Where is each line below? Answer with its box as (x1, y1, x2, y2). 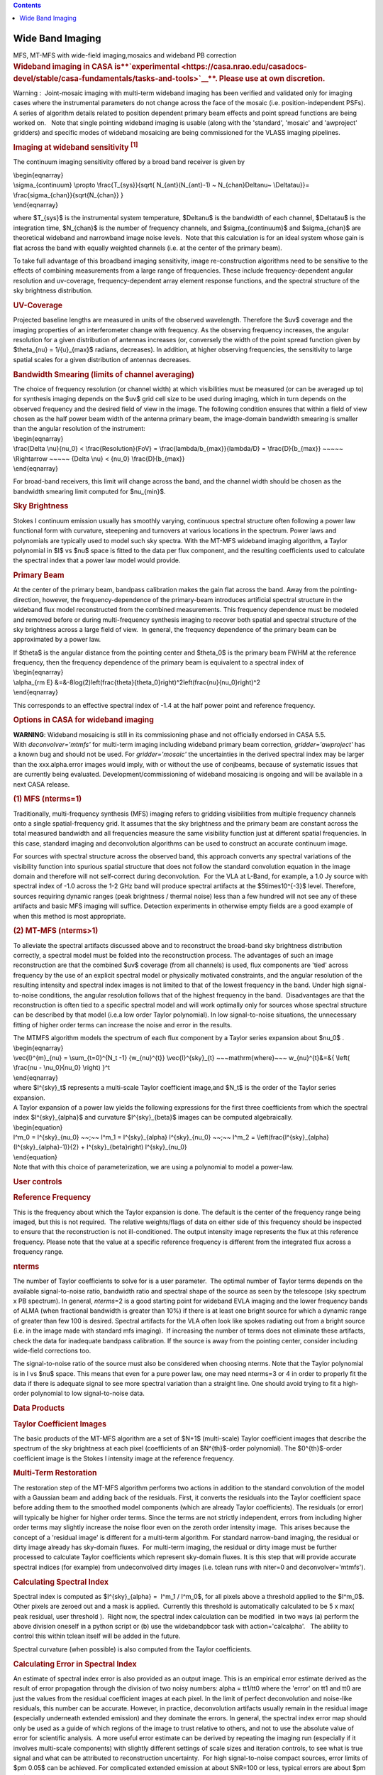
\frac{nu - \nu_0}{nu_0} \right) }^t (13, 1064, 110, 1072)
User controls (13, 1177, 62, 1187)
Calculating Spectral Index (13, 1577, 109, 1587)
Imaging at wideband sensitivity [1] (13, 141, 138, 153)
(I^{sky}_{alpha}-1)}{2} (13, 1143, 79, 1152)
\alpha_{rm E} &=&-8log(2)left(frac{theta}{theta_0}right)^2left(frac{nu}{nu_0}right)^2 (13, 678, 260, 687)
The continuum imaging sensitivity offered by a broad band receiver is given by (13, 158, 245, 166)
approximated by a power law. (13, 635, 101, 644)
